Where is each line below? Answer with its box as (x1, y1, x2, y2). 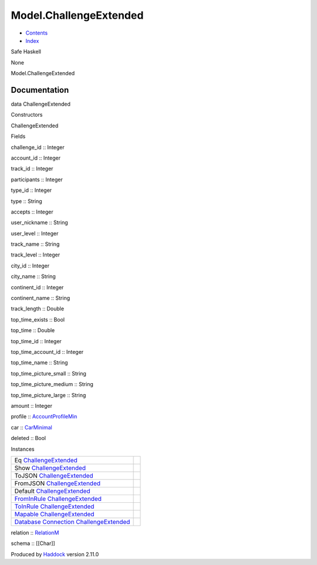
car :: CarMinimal (11, 424, 53, 431)
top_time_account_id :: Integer (11, 349, 84, 355)
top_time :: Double (11, 327, 55, 334)
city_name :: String (11, 273, 56, 280)
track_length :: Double (11, 305, 65, 312)
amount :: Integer (11, 402, 53, 409)
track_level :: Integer (11, 251, 60, 258)
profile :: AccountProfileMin (11, 413, 77, 420)
